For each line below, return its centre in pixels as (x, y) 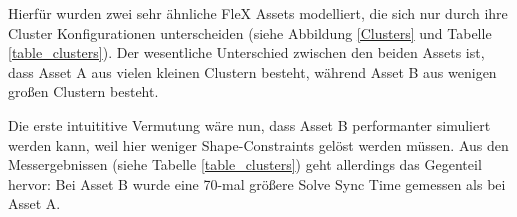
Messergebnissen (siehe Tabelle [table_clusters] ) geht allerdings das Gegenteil (245, 164)
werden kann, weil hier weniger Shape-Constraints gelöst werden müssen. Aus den (258, 144)
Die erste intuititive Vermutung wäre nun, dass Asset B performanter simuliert (249, 124)
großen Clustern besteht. (83, 91)
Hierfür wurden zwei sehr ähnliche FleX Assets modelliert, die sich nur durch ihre (258, 13)
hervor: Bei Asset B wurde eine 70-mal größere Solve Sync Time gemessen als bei (257, 183)
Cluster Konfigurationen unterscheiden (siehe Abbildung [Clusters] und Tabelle (250, 32)
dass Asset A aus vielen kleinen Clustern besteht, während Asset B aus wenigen (252, 71)
